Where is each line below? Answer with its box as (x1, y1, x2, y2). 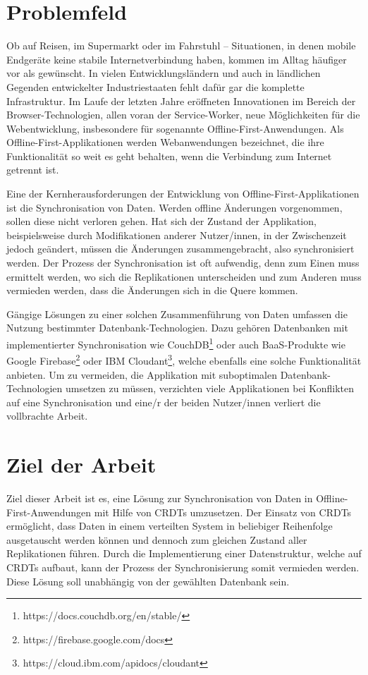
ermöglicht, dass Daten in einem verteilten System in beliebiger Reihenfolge (6, 518, 333, 533)
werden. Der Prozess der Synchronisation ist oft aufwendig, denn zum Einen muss (6, 255, 360, 270)
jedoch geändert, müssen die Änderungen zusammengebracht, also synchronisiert (6, 241, 355, 256)
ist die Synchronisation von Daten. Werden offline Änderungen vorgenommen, (6, 200, 343, 214)
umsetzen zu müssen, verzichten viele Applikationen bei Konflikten (65, 381, 354, 396)
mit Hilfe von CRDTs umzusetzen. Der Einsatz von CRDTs (94, 504, 352, 519)
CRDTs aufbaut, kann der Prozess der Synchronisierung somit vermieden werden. (6, 559, 360, 574)
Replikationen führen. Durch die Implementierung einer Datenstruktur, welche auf (6, 546, 362, 561)
